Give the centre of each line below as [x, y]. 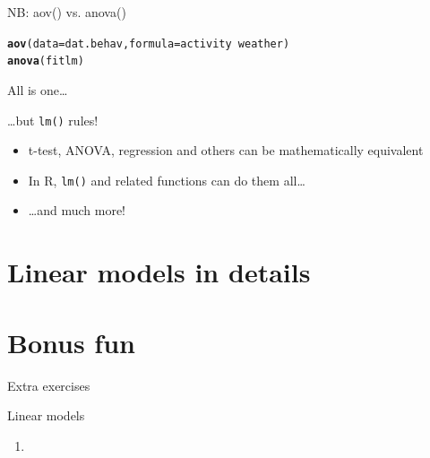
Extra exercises [49, 385]
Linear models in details [159, 272]
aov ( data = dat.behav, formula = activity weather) [149, 43]
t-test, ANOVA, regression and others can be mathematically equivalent [226, 150]
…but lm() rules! [53, 120]
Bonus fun [71, 342]
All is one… [38, 89]
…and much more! [77, 210]
